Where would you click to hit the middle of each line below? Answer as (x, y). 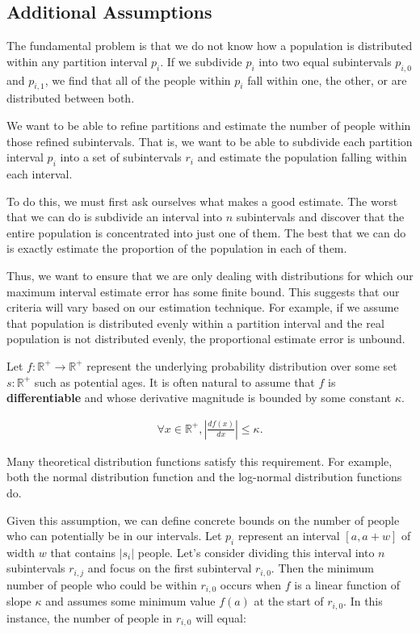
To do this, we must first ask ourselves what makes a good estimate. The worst (202, 201)
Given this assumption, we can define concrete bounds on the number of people (203, 520)
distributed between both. (71, 98)
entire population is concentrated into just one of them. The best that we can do (206, 232)
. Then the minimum (322, 568)
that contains (83, 552)
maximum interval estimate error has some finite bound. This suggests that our (203, 291)
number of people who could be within (102, 584)
